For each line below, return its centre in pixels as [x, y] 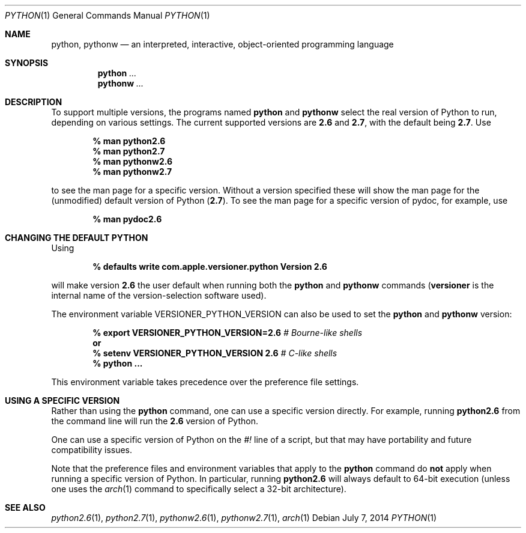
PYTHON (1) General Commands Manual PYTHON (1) [107, 15]
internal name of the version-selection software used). [159, 295]
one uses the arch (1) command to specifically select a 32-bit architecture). [199, 489]
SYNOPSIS [27, 63]
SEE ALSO [25, 507]
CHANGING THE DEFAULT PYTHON [77, 238]
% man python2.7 [129, 151]
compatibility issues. [92, 450]
